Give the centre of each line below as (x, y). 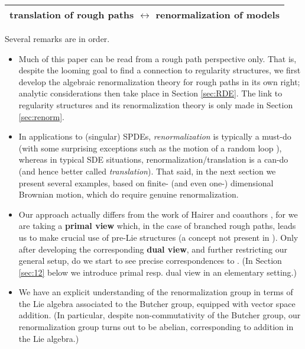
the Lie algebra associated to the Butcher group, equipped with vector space (157, 303)
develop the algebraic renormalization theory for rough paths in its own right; (159, 81)
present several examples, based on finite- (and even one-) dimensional (146, 182)
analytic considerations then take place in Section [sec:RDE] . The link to (150, 93)
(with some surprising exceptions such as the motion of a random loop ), (150, 148)
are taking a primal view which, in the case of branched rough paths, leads (157, 226)
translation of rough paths (72, 14)
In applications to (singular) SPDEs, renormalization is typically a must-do (155, 136)
